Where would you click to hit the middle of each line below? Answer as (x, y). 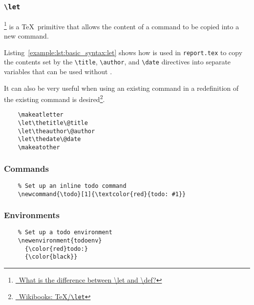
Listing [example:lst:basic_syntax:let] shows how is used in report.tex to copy (123, 52)
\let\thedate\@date (49, 139)
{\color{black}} (51, 257)
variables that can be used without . (58, 71)
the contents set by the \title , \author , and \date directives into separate (117, 62)
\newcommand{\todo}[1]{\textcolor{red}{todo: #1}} (102, 194)
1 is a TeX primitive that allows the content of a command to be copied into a (122, 25)
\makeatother (39, 147)
